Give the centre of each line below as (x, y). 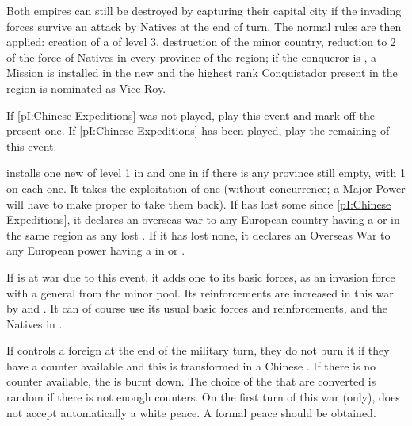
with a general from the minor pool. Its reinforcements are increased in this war (200, 292)
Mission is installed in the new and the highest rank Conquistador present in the (202, 73)
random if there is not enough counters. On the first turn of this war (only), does (203, 397)
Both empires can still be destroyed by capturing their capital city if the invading (204, 10)
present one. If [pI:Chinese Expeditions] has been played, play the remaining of (198, 130)
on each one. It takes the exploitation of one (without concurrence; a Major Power (206, 188)
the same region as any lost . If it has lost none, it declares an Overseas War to (198, 234)
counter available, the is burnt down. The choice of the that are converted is (191, 381)
